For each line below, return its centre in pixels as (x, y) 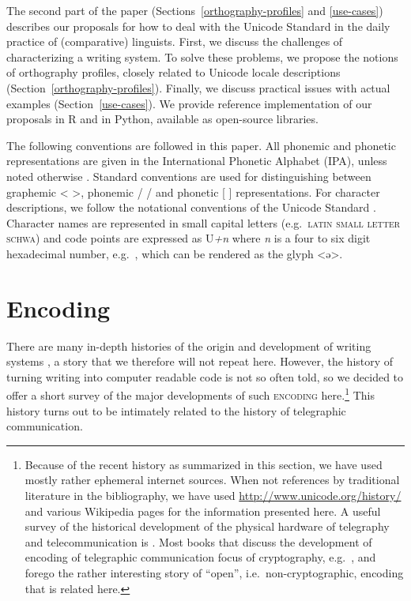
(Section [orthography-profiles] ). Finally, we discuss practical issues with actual (198, 87)
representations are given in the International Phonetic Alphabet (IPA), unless (197, 161)
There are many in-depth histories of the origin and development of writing (189, 346)
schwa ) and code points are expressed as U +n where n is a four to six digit (189, 238)
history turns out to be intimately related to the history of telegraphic (176, 410)
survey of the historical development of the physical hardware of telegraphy (207, 526)
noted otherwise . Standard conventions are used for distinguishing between (189, 176)
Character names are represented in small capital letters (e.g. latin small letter (204, 222)
